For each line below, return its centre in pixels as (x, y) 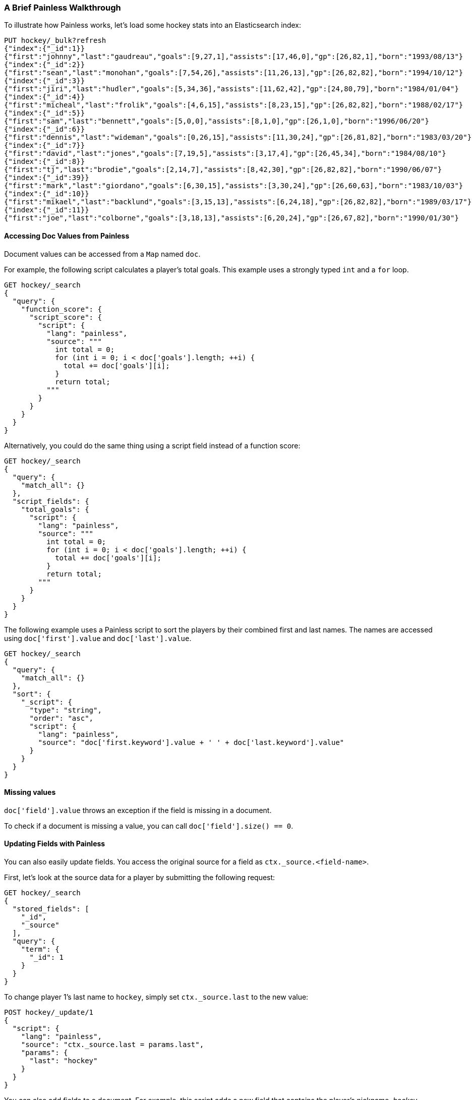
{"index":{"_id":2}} (45, 65)
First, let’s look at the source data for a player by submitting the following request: (140, 878)
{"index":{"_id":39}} (47, 178)
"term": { (40, 949)
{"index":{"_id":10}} (47, 194)
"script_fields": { (51, 501)
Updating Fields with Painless (55, 844)
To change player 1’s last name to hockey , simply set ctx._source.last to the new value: (156, 997)
